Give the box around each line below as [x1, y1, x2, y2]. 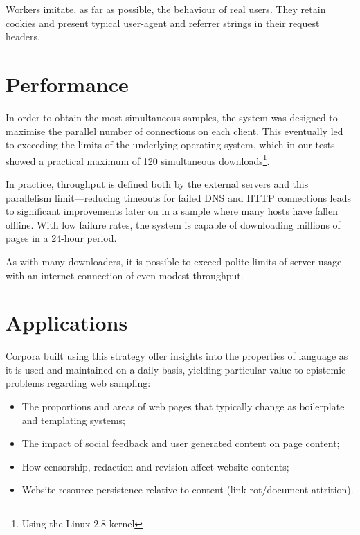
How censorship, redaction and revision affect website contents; [21, 459, 289, 473]
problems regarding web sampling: [6, 376, 151, 390]
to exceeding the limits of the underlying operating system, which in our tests [6, 137, 335, 152]
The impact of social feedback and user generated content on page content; [21, 436, 340, 450]
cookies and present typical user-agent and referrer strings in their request [6, 15, 320, 30]
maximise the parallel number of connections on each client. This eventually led [6, 123, 343, 138]
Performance [6, 69, 129, 98]
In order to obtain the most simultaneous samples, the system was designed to [6, 109, 338, 124]
